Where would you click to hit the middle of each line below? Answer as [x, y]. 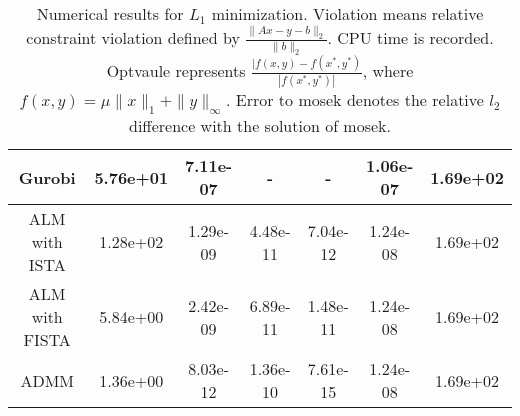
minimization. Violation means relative [347, 13]
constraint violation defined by [133, 38]
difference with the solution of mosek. [260, 126]
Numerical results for [110, 13]
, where [388, 71]
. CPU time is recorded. [410, 38]
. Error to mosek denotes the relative [355, 100]
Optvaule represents [176, 71]
